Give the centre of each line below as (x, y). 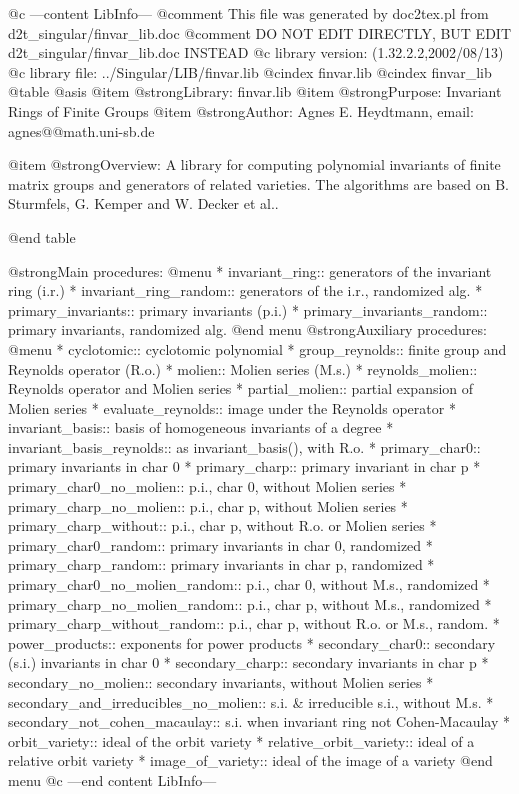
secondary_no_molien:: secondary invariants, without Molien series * (221, 682)
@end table (42, 236)
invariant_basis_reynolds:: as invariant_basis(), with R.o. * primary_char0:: (244, 446)
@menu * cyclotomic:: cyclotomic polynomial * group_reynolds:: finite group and (257, 348)
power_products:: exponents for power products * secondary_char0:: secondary (252, 642)
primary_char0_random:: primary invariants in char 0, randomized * (220, 544)
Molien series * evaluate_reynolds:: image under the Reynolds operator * (232, 407)
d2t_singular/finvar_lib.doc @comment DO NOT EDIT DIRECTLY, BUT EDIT (260, 32)
